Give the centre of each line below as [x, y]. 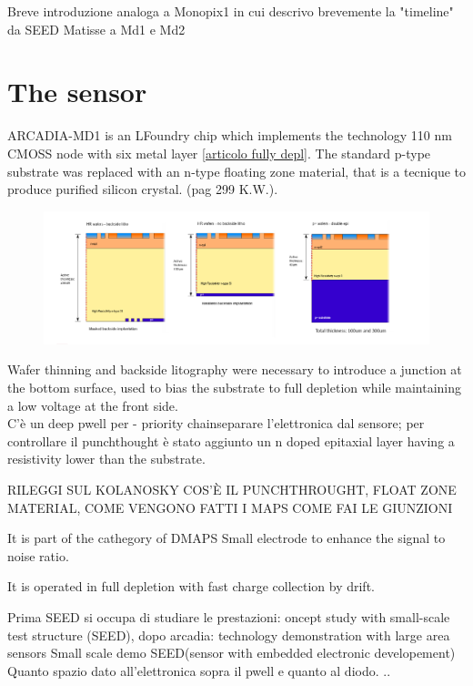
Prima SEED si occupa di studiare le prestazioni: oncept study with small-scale [229, 616]
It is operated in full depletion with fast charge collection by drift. [191, 586]
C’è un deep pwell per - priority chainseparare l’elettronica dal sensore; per [216, 423]
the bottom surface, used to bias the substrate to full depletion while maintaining [235, 388]
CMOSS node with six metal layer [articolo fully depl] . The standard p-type [219, 153]
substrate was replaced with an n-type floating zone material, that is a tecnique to [237, 171]
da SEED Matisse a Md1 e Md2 [96, 29]
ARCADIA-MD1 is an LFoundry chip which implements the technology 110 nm [230, 135]
